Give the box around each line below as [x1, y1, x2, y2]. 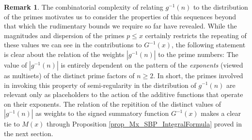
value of [4, 59, 27, 70]
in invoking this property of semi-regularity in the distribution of [4, 80, 196, 90]
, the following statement [172, 40, 246, 50]
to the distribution [193, 2, 248, 12]
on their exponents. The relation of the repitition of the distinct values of [4, 98, 221, 109]
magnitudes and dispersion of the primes [4, 30, 125, 40]
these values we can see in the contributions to [4, 40, 142, 50]
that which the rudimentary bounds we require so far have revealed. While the [4, 21, 237, 31]
